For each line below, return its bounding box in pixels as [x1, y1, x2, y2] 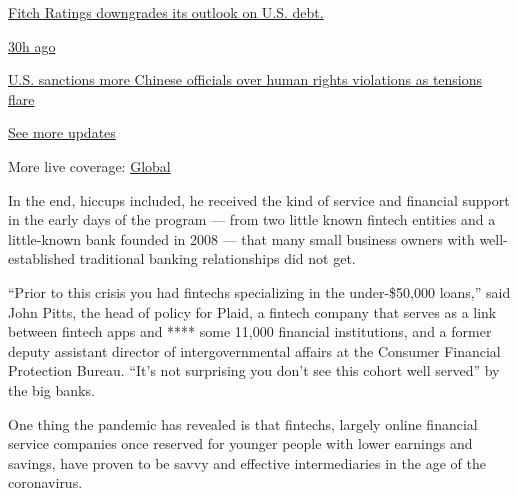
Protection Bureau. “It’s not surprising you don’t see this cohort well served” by [8, 360, 500, 381]
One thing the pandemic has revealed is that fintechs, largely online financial [8, 413, 478, 434]
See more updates [8, 122, 116, 143]
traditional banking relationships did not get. [79, 248, 356, 269]
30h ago [8, 35, 56, 56]
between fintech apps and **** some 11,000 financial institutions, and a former [8, 321, 492, 342]
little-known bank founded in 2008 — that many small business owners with [8, 228, 475, 249]
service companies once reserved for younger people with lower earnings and [8, 433, 473, 454]
